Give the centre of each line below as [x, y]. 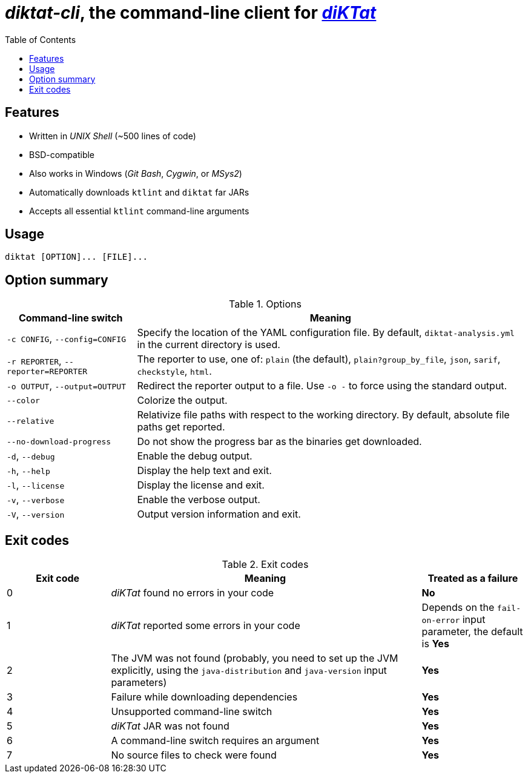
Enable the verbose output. [199, 500]
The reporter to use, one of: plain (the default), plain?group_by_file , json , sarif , [319, 359]
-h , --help [28, 471]
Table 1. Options [265, 304]
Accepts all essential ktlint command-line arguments [139, 211]
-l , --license [36, 485]
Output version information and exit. [219, 514]
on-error [441, 621]
